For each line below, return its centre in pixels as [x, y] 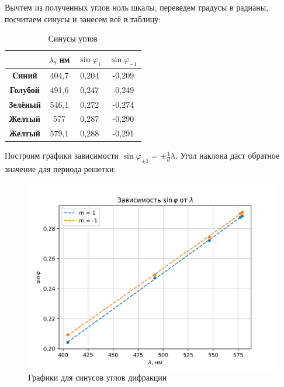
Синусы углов [73, 38]
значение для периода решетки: [60, 169]
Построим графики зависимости [62, 155]
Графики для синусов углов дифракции [98, 377]
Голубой [25, 89]
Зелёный [25, 104]
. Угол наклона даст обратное [227, 155]
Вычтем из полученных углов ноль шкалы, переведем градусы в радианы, [137, 7]
